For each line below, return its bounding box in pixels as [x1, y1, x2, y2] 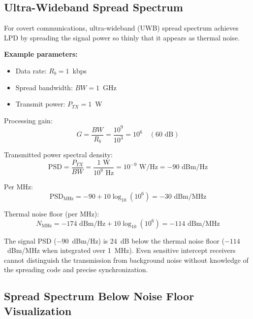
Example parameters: [4, 49, 78, 59]
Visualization [4, 303, 72, 318]
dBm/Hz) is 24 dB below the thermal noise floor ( [72, 235, 224, 246]
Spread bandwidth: [15, 82, 73, 92]
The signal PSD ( [4, 235, 57, 246]
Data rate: [15, 65, 47, 75]
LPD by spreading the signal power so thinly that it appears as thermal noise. [4, 32, 240, 42]
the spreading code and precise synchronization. [4, 264, 148, 275]
